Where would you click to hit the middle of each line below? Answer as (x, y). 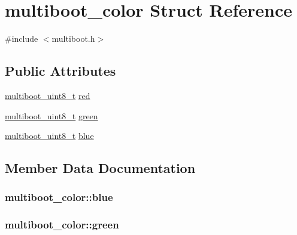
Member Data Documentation (100, 168)
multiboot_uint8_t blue (49, 136)
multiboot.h (73, 38)
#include (22, 38)
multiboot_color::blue (59, 197)
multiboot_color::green (62, 225)
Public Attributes (60, 71)
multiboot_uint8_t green (51, 115)
